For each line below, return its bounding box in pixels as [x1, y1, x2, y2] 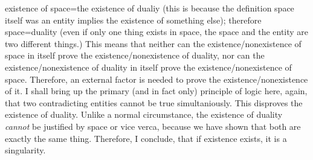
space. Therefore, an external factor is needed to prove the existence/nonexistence [5, 72, 308, 85]
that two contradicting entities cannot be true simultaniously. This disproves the [5, 96, 303, 109]
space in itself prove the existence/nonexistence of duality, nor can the [5, 49, 265, 62]
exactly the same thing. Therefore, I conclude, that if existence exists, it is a [5, 132, 287, 144]
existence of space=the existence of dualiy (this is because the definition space [5, 2, 294, 14]
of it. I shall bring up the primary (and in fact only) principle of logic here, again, [5, 85, 308, 97]
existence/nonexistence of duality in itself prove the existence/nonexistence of [5, 60, 292, 73]
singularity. [5, 144, 46, 156]
